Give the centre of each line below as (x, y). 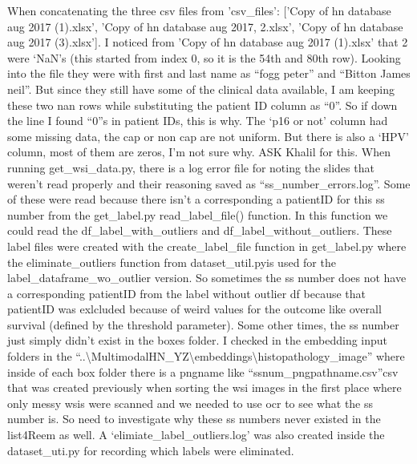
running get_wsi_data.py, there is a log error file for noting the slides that (191, 167)
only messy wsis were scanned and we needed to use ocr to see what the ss (190, 403)
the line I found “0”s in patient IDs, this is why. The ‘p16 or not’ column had (198, 121)
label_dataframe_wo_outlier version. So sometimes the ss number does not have (207, 278)
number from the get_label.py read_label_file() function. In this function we (198, 214)
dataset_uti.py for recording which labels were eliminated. (151, 450)
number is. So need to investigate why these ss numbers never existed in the (194, 419)
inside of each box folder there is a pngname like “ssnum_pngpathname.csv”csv (203, 371)
